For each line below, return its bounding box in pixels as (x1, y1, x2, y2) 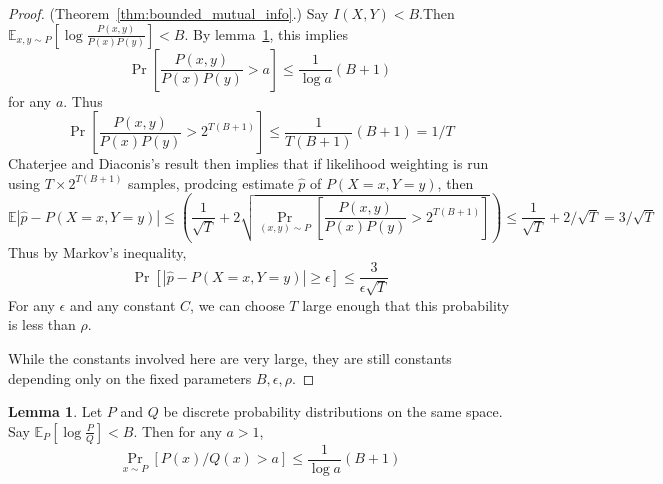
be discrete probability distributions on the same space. (163, 401, 503, 422)
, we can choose (190, 294, 285, 315)
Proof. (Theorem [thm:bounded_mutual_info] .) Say (8, 3, 329, 23)
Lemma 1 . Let (8, 401, 103, 422)
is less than (8, 314, 76, 335)
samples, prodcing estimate (128, 172, 294, 193)
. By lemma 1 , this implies (184, 23, 349, 44)
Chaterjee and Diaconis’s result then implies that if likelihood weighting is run (8, 153, 489, 174)
